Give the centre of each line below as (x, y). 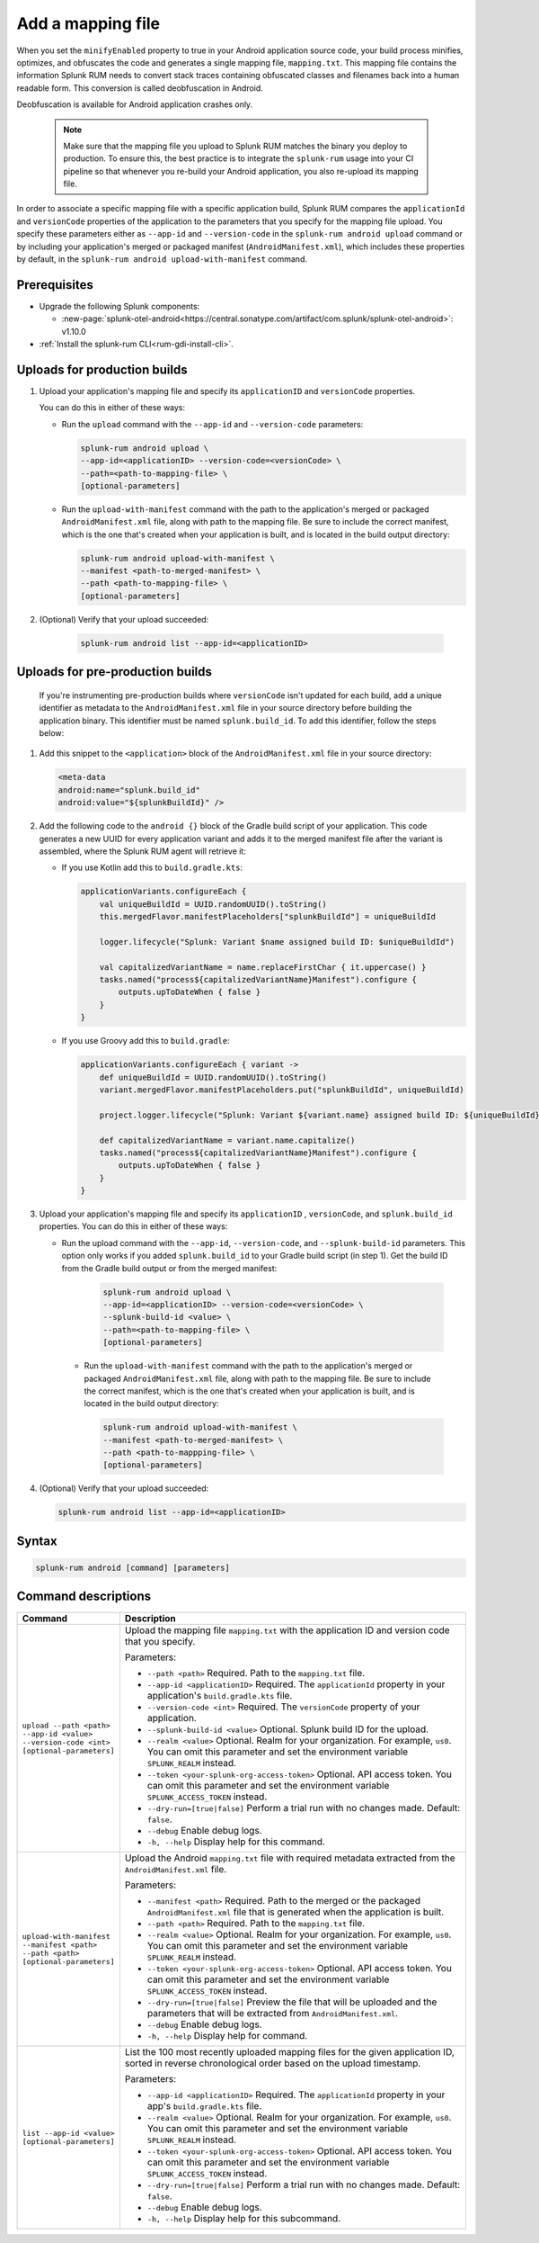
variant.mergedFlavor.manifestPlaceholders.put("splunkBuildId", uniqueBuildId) (282, 1090)
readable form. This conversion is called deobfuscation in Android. (140, 88)
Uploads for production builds (102, 369)
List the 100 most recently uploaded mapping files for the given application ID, (290, 2051)
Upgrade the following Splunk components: (119, 306)
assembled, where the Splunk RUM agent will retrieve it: (142, 851)
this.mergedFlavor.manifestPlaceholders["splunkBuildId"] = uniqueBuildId (267, 917)
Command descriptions (84, 1597)
